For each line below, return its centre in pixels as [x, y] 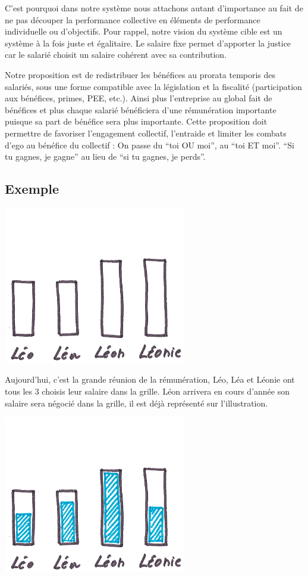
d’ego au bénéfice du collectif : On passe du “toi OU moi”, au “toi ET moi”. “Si [150, 145]
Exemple [32, 189]
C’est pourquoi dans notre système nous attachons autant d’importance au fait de [154, 8]
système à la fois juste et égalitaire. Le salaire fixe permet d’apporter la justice [148, 43]
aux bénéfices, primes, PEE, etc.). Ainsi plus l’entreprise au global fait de [139, 98]
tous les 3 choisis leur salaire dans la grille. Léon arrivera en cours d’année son [147, 391]
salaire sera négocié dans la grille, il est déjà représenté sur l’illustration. [136, 403]
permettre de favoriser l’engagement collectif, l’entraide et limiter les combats [146, 133]
